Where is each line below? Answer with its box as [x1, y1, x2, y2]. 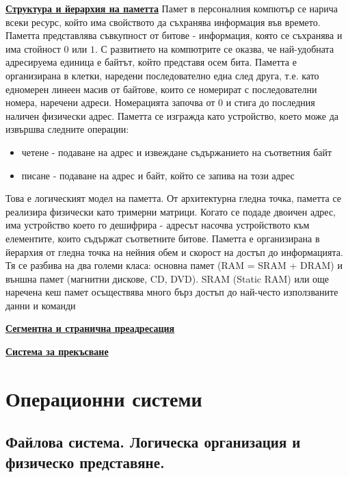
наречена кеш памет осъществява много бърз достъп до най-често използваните [5, 285, 338, 299]
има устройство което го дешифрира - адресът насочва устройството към [5, 218, 310, 232]
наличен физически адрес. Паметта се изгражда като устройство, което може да [5, 108, 339, 123]
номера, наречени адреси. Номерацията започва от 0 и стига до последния [5, 95, 315, 109]
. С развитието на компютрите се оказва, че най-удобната [94, 41, 334, 55]
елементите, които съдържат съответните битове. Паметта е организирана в [5, 231, 320, 245]
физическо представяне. [5, 451, 165, 472]
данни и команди [5, 298, 76, 312]
